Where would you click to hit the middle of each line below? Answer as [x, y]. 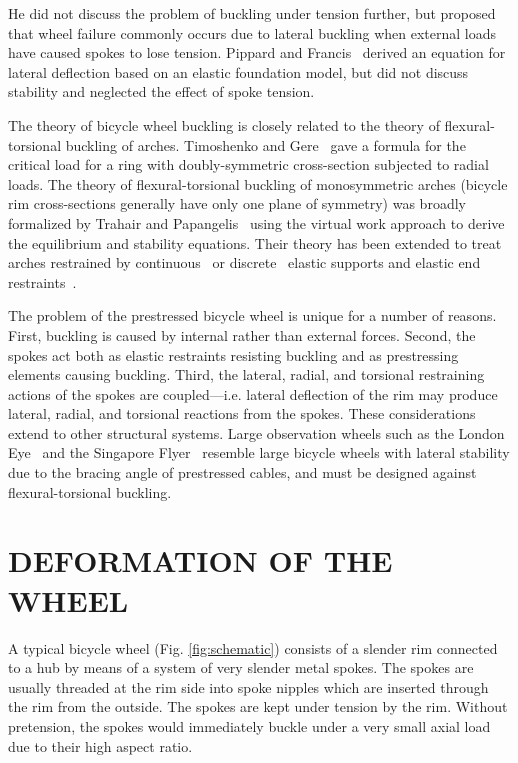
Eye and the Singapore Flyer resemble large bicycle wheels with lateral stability [259, 452]
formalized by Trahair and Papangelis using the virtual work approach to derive [256, 222]
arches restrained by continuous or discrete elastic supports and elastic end [244, 262]
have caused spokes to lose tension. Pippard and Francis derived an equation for [257, 52]
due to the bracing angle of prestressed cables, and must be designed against [242, 472]
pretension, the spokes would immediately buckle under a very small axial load [249, 725]
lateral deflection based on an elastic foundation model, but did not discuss [238, 71]
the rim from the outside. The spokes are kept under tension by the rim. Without [258, 706]
